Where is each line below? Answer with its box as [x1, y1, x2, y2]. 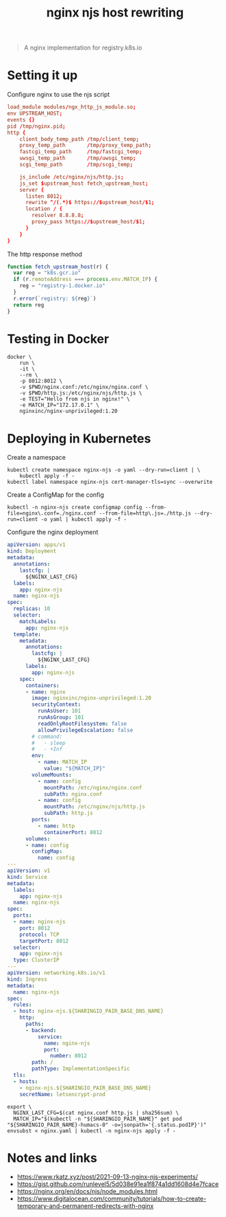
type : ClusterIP [13, 957, 60, 963]
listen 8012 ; [25, 192, 63, 200]
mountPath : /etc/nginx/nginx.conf [43, 784, 142, 791]
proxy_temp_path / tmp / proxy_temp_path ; [19, 142, 152, 149]
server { [19, 186, 45, 193]
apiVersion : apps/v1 [7, 541, 66, 548]
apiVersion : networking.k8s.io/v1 [7, 970, 106, 976]
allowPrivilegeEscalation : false [37, 726, 134, 733]
